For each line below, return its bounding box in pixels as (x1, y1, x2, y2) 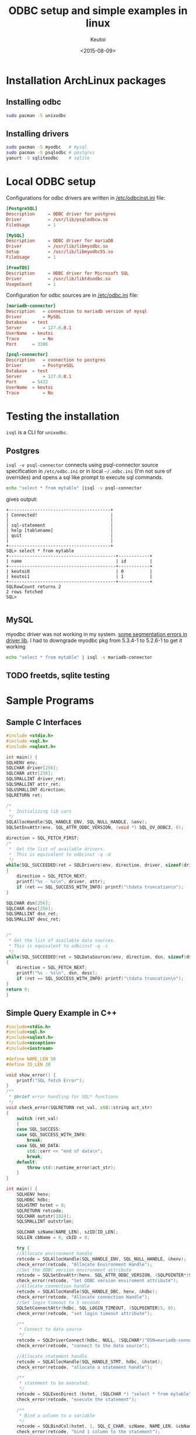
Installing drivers (6, 129, 69, 139)
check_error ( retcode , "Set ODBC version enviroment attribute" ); (16, 1278, 179, 1284)
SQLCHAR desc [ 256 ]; (6, 905, 54, 911)
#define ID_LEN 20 (6, 1061, 51, 1067)
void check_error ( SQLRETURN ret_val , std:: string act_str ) (6, 1104, 153, 1110)
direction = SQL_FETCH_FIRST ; (6, 835, 80, 841)
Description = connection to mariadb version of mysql (6, 308, 148, 314)
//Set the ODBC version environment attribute (16, 1267, 132, 1273)
